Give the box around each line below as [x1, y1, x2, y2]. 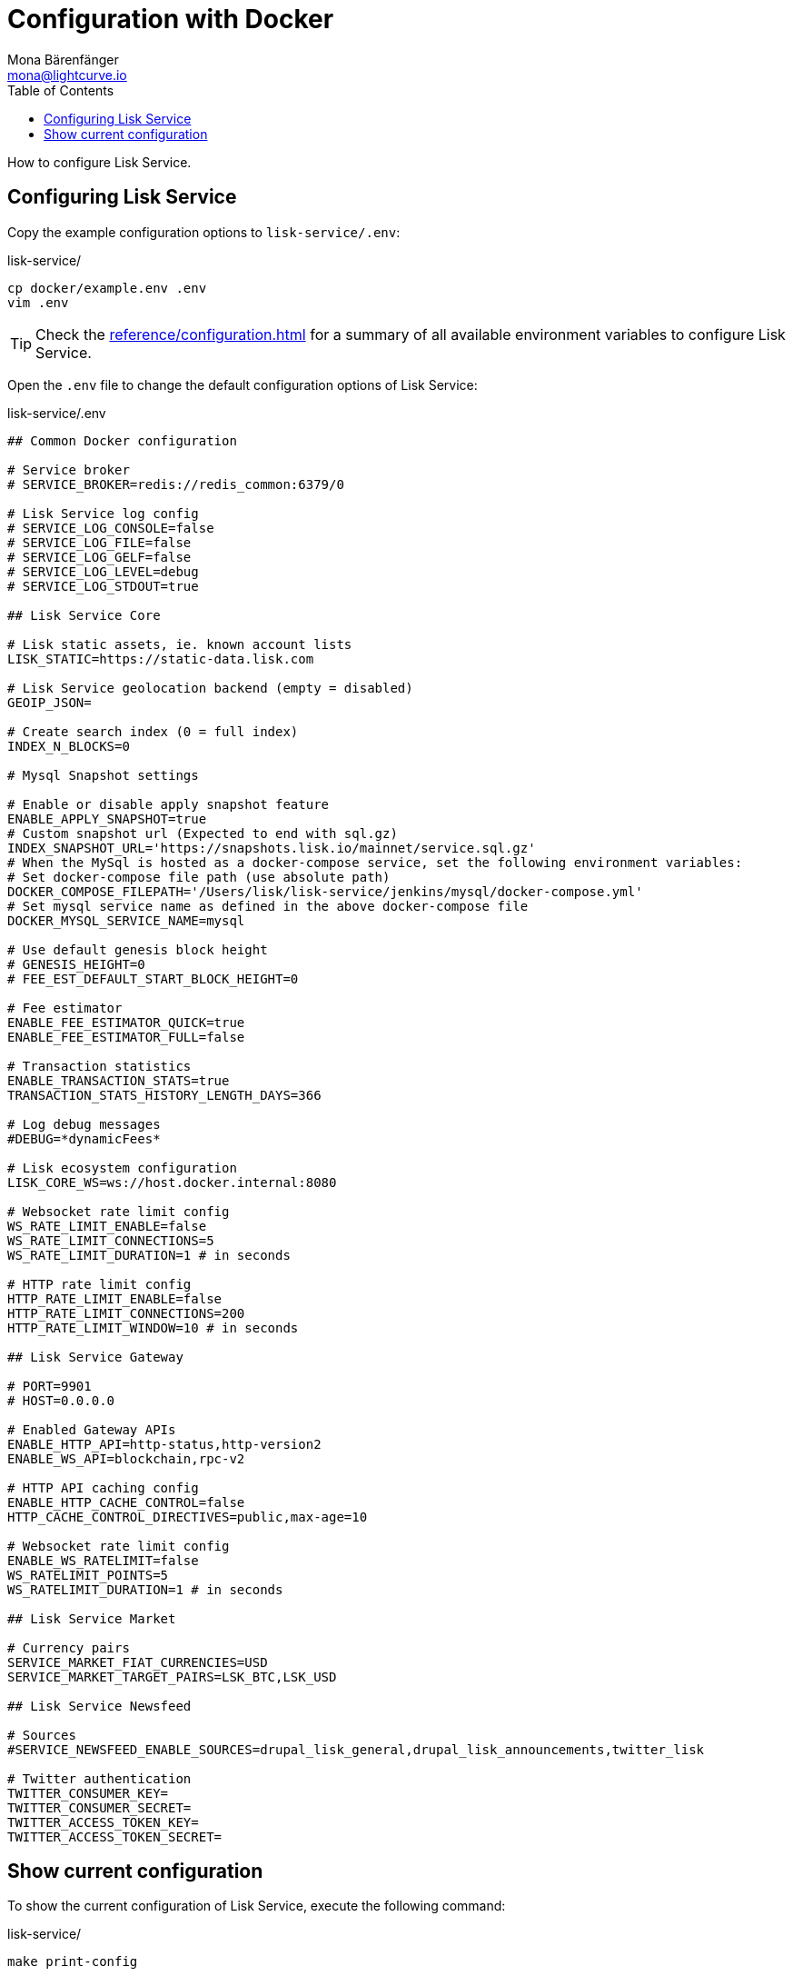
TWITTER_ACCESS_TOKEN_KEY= [7, 1814, 199, 1830]
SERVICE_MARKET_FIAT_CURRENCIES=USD [7, 1654, 268, 1670]
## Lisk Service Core [7, 607, 161, 623]
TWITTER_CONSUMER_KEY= [7, 1785, 169, 1801]
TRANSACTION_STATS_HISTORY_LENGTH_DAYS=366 [7, 1087, 322, 1103]
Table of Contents [7, 82, 114, 98]
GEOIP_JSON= [7, 694, 92, 710]
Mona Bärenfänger [7, 51, 119, 67]
